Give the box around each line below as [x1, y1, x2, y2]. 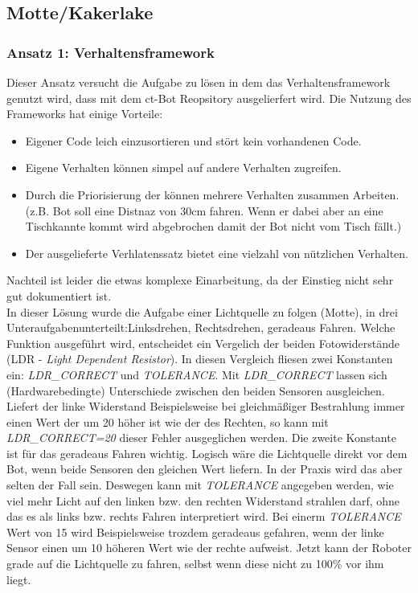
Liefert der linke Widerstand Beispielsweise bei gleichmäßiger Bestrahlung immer [6, 398, 405, 415]
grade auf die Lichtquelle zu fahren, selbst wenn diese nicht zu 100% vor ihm [6, 555, 384, 572]
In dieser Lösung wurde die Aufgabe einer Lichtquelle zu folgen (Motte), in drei [6, 303, 398, 320]
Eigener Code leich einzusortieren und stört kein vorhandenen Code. [25, 132, 362, 149]
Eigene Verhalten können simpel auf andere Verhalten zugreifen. [25, 159, 342, 176]
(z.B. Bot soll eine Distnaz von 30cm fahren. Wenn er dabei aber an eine [25, 202, 383, 219]
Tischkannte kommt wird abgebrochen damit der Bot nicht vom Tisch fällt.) [25, 218, 402, 235]
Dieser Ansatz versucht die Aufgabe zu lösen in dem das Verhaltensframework [6, 74, 391, 90]
